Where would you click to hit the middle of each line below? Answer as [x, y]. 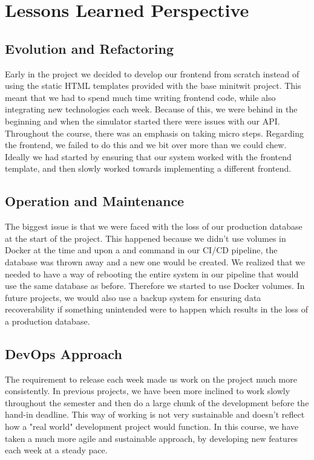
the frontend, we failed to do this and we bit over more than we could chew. [146, 145]
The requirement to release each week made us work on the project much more [151, 379]
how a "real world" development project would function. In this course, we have [152, 426]
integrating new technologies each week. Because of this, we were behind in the [151, 109]
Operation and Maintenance [95, 201]
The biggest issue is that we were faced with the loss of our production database [154, 226]
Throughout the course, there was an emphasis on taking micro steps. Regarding [154, 133]
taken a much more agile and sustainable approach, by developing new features [152, 438]
